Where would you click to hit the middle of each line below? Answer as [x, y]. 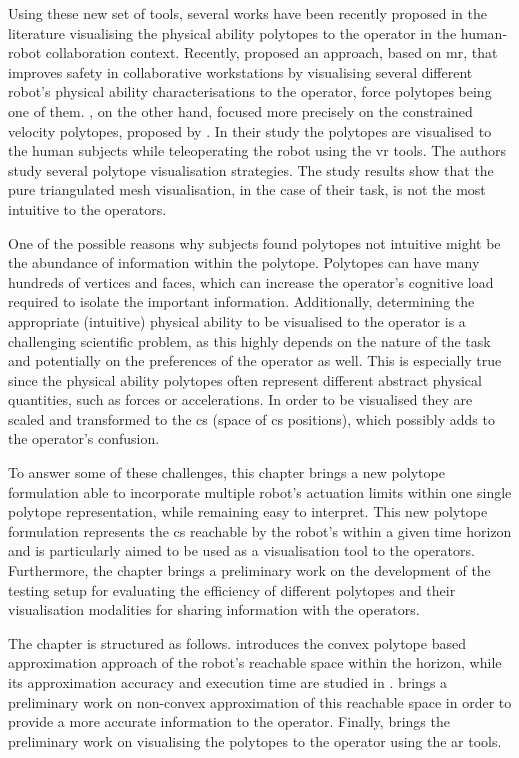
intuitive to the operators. [87, 208]
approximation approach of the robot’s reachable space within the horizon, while [255, 662]
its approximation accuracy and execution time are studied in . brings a [228, 682]
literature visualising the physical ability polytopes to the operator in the [232, 32]
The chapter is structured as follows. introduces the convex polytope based [237, 642]
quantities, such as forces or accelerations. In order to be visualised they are [240, 399]
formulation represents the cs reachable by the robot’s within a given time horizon [260, 530]
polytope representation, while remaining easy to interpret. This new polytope [248, 511]
